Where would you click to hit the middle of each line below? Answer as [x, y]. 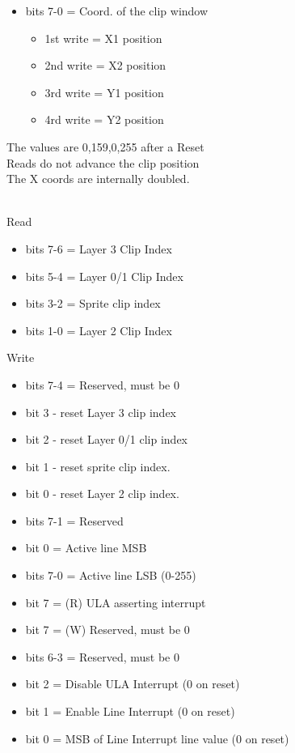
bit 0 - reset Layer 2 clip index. [102, 493]
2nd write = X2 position [105, 65]
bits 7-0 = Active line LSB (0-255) [111, 575]
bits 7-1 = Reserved [74, 520]
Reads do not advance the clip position [103, 162]
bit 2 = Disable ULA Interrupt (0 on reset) [133, 684]
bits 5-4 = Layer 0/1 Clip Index [104, 276]
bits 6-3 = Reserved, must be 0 [103, 656]
